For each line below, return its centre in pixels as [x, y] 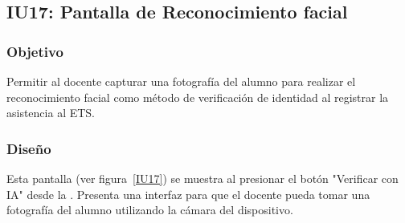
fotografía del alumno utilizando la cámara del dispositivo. [150, 210]
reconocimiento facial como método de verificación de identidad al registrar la [198, 97]
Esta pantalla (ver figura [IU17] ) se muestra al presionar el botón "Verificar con [202, 178]
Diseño [29, 148]
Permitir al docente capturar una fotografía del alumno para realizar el [181, 81]
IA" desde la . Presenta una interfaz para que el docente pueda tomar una [188, 194]
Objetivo [35, 51]
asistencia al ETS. [51, 113]
